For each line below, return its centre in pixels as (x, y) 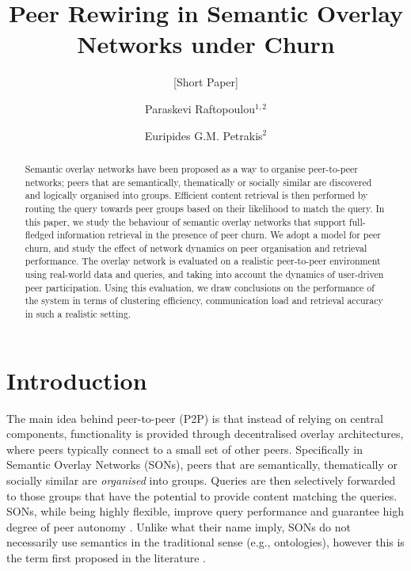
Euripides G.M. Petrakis (204, 135)
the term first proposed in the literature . (106, 558)
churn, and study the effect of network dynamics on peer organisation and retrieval (196, 247)
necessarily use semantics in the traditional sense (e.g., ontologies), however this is (205, 542)
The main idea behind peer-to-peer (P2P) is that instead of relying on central (195, 418)
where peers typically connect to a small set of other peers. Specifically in (185, 449)
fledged (40, 235)
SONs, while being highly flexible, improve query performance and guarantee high (205, 511)
